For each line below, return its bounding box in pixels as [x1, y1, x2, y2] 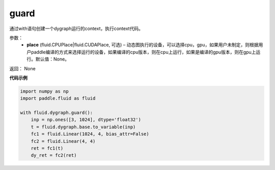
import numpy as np [20, 88, 69, 94]
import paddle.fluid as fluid [20, 96, 96, 101]
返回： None [9, 65, 36, 71]
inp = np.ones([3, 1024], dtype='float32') [31, 117, 141, 123]
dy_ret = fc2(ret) [31, 153, 77, 158]
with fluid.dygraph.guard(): [20, 110, 93, 116]
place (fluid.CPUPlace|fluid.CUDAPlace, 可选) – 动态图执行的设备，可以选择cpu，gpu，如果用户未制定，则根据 [26, 42, 259, 48]
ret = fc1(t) [31, 146, 64, 151]
